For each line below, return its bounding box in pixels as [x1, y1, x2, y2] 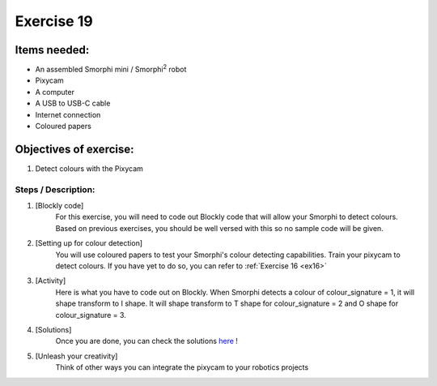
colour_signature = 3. [55, 310, 127, 320]
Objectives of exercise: [15, 142, 134, 156]
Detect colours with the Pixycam [35, 163, 143, 174]
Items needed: [15, 43, 90, 57]
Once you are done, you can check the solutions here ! [55, 337, 239, 346]
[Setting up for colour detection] [35, 238, 143, 248]
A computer [35, 87, 74, 96]
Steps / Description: [15, 183, 95, 195]
